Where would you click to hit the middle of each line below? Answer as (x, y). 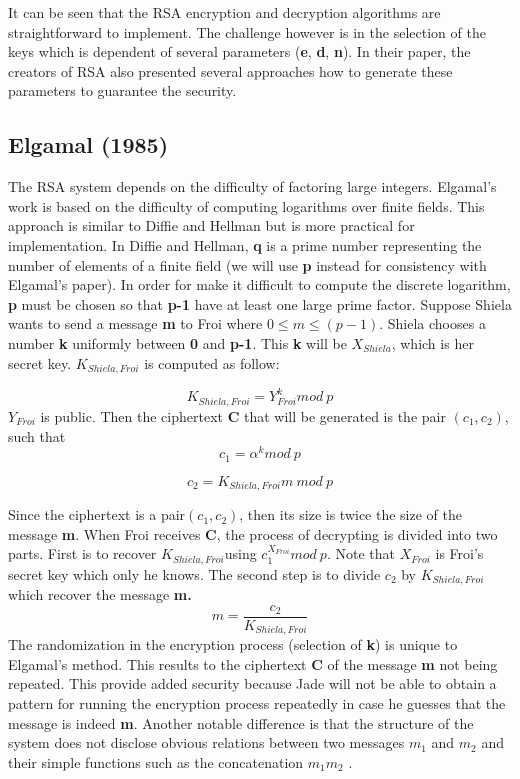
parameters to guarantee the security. (122, 90)
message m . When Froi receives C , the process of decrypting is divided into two (253, 533)
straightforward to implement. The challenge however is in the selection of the (247, 31)
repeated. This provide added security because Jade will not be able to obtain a (252, 683)
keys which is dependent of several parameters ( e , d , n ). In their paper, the (239, 51)
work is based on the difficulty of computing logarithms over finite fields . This (246, 205)
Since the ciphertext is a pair (97, 514)
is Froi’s (459, 553)
